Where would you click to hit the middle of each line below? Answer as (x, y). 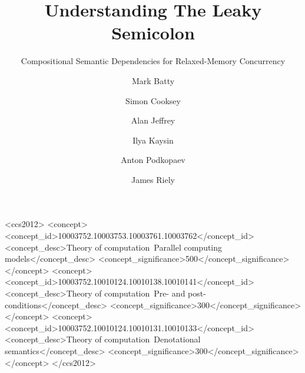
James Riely (153, 179)
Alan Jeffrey (153, 120)
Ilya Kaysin (153, 140)
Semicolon (153, 33)
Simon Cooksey (153, 100)
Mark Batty (153, 80)
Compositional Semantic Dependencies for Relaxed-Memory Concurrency (153, 61)
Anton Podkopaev (153, 160)
